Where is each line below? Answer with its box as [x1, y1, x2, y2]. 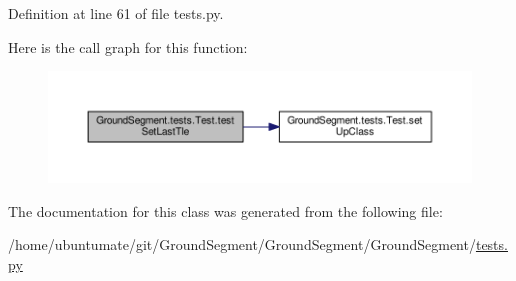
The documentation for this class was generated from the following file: [8, 200, 443, 221]
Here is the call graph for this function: [8, 36, 248, 57]
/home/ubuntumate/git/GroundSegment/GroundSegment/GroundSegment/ [8, 234, 476, 255]
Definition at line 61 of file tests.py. [8, 3, 224, 23]
